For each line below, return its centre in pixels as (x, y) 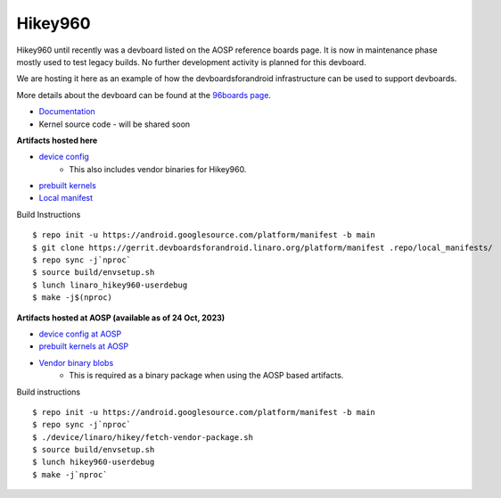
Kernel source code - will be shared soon (115, 124)
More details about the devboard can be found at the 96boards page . (144, 95)
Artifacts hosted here (57, 140)
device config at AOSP (80, 334)
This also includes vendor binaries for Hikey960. (158, 169)
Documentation (67, 112)
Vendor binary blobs (76, 362)
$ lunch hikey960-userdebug (94, 462)
